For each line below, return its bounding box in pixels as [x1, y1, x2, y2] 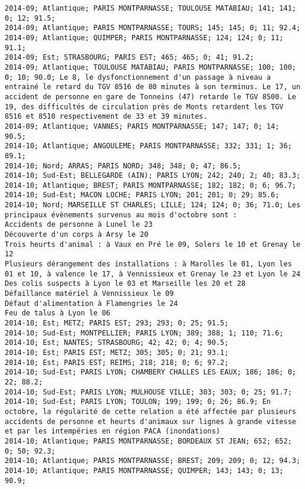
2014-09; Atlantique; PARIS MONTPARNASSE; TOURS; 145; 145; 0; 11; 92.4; [5, 24, 301, 32]
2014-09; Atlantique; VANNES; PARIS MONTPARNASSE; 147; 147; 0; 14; [5, 122, 280, 131]
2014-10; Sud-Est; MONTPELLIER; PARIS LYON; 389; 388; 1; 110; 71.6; [5, 328, 284, 337]
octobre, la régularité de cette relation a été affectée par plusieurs [5, 407, 296, 416]
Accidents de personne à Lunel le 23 [5, 220, 153, 229]
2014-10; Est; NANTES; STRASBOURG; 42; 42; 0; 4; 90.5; [5, 338, 229, 347]
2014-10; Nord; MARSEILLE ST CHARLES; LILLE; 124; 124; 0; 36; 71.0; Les [5, 201, 301, 210]
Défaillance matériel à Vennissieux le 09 [5, 289, 174, 298]
